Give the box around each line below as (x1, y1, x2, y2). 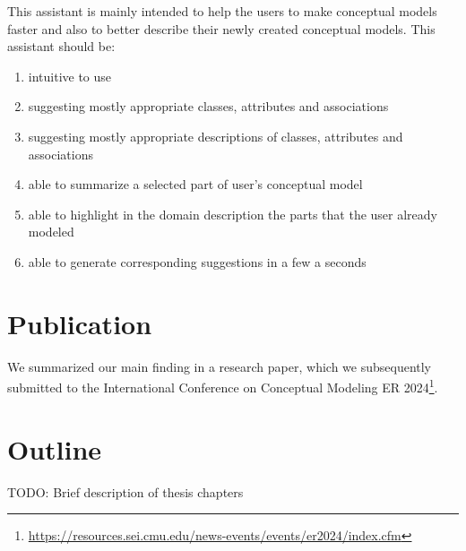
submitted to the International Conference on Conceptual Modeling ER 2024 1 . (7, 375, 438, 396)
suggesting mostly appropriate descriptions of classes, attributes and (28, 126, 403, 145)
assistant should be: (7, 37, 116, 56)
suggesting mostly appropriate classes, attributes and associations (28, 97, 389, 116)
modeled (28, 222, 74, 241)
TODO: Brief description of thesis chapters (7, 482, 244, 501)
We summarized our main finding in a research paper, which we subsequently (7, 357, 432, 375)
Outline (7, 430, 102, 467)
